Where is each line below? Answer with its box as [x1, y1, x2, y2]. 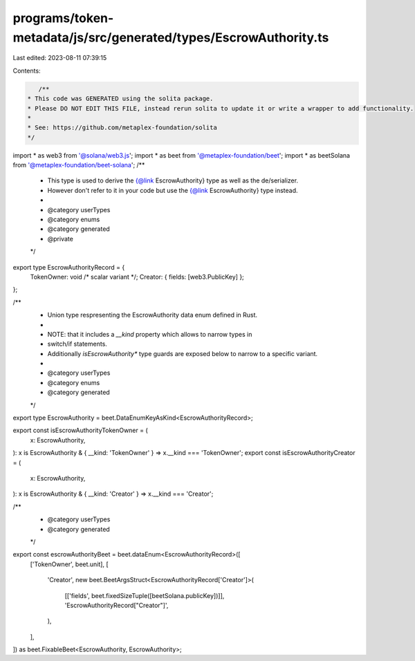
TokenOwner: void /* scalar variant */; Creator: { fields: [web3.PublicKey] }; [30, 272, 245, 281]
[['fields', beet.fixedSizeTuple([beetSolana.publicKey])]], [64, 591, 225, 599]
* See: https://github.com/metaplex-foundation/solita [27, 124, 217, 131]
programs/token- [12, 10, 114, 26]
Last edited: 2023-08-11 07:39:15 [12, 54, 107, 62]
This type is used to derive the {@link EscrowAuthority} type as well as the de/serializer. [47, 176, 299, 185]
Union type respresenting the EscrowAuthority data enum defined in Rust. [47, 311, 258, 319]
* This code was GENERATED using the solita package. [27, 95, 214, 103]
